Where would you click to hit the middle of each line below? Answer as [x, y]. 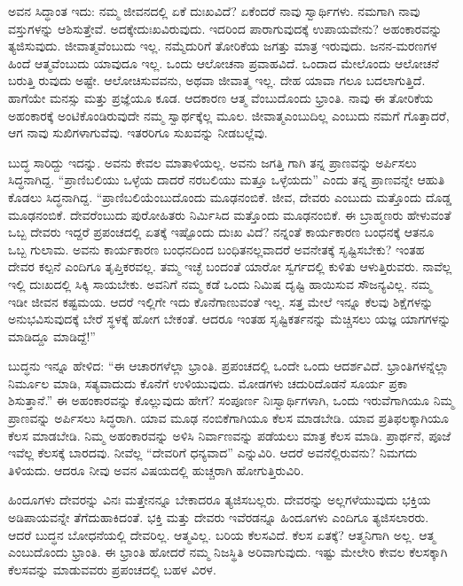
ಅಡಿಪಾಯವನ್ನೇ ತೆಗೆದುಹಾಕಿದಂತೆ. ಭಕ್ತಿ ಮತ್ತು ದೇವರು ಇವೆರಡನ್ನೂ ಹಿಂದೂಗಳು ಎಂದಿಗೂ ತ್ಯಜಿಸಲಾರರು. [219, 517]
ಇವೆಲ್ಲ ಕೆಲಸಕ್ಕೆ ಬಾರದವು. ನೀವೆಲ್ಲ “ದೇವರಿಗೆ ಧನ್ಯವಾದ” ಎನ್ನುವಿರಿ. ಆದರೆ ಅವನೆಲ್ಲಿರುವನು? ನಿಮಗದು [213, 453]
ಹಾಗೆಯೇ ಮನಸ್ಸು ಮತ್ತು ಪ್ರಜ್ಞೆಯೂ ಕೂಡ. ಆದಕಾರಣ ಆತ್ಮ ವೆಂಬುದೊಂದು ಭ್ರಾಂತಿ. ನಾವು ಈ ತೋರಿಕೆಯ [221, 97]
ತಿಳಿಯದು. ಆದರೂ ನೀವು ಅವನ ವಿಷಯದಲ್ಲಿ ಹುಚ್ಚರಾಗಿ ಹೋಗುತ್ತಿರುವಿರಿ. [156, 469]
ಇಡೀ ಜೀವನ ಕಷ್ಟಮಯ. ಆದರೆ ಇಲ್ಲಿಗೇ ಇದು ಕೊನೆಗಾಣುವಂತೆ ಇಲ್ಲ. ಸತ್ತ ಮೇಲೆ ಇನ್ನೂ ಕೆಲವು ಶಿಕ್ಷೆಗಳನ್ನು [221, 301]
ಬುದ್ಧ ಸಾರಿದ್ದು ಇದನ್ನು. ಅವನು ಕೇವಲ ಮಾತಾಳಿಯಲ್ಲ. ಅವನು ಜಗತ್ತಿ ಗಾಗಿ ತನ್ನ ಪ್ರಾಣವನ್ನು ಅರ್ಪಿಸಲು [212, 162]
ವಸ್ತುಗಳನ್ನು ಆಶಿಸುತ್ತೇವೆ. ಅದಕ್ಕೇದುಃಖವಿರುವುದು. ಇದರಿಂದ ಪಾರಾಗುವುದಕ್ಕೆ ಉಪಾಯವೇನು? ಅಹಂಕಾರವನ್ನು [225, 28]
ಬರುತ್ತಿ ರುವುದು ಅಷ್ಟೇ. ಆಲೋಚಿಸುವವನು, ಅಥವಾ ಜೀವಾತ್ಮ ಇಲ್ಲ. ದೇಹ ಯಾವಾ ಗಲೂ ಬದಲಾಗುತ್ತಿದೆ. [217, 80]
